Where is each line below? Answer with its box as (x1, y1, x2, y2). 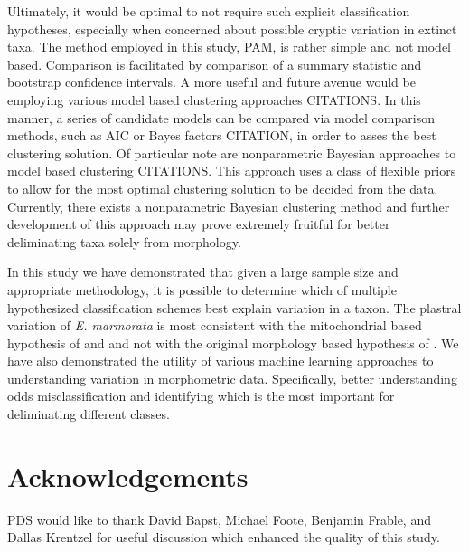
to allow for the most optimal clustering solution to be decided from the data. (7, 178, 438, 197)
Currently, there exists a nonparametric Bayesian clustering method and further (7, 196, 450, 215)
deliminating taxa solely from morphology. (7, 232, 241, 251)
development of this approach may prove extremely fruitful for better (7, 214, 390, 233)
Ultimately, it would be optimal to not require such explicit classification (7, 2, 410, 20)
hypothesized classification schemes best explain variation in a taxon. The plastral (7, 298, 462, 317)
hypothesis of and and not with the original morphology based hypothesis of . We (7, 333, 459, 352)
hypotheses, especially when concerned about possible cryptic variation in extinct (7, 19, 457, 38)
